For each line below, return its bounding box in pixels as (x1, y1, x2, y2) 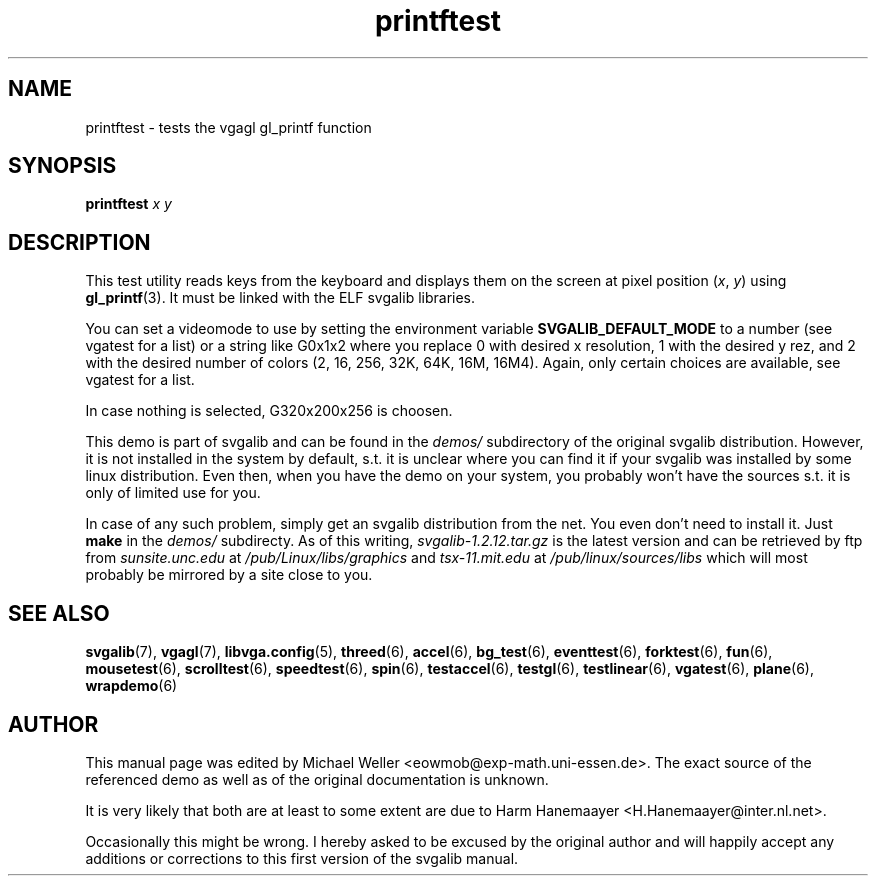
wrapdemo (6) (85, 677, 178, 695)
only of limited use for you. (85, 484, 261, 502)
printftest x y (85, 195, 172, 213)
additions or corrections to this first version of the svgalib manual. (85, 849, 519, 867)
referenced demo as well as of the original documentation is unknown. (85, 770, 549, 788)
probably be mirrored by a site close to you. (85, 566, 373, 584)
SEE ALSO (8, 600, 110, 626)
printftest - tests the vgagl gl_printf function (85, 118, 372, 136)
